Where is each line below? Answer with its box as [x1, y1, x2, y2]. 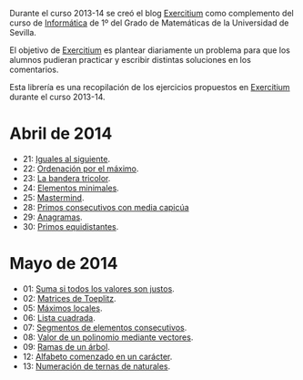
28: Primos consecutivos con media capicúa [22, 201, 189, 212]
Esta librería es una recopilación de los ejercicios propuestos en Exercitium [9, 82, 290, 92]
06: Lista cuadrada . [22, 312, 96, 323]
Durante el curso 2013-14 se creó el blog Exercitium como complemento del [9, 8, 294, 18]
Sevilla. [9, 27, 36, 37]
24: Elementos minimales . [22, 182, 120, 193]
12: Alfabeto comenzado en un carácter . [22, 351, 173, 362]
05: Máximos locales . [22, 303, 103, 313]
